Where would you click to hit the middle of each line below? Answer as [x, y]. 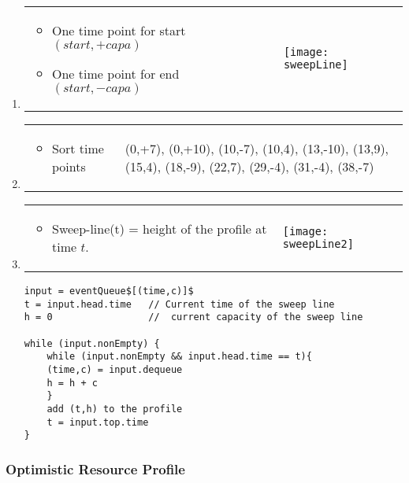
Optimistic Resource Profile [95, 468]
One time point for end [115, 74]
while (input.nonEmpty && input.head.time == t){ [179, 357]
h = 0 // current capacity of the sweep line [193, 317]
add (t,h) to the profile [115, 409]
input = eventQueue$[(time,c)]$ [109, 291]
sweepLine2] [318, 244]
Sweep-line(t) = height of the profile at [159, 229]
